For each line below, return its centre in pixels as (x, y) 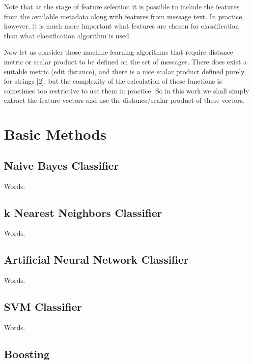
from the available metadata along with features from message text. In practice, (124, 16)
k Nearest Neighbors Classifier (83, 212)
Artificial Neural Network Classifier (96, 259)
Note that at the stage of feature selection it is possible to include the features (122, 6)
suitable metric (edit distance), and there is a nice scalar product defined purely (124, 71)
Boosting (27, 353)
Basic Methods (55, 134)
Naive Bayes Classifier (61, 165)
